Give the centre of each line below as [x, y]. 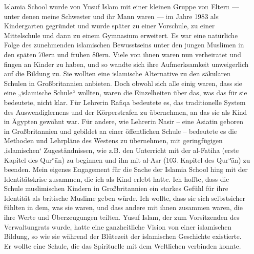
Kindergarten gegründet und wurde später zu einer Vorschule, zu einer [109, 26]
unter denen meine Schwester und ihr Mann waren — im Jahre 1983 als [111, 16]
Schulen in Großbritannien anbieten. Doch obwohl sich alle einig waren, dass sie [123, 83]
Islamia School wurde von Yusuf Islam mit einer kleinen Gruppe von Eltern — [121, 6]
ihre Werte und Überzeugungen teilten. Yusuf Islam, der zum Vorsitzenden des [122, 217]
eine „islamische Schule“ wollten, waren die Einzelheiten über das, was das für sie [126, 93]
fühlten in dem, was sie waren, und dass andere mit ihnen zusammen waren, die [123, 207]
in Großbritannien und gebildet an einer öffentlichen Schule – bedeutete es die [121, 131]
